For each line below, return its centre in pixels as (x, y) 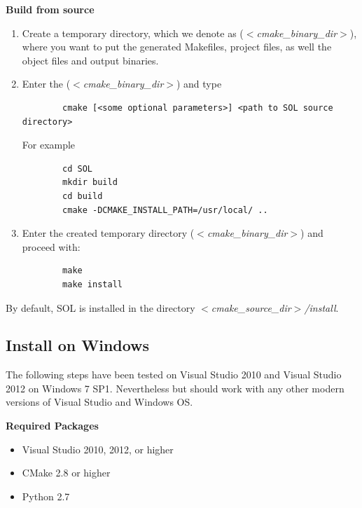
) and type (199, 84)
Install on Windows (78, 345)
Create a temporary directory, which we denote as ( (133, 33)
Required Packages (52, 426)
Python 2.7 (46, 496)
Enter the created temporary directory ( (108, 233)
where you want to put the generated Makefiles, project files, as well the (177, 47)
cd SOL (78, 169)
